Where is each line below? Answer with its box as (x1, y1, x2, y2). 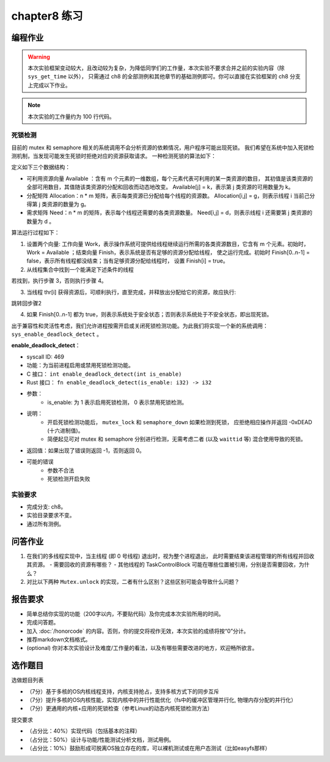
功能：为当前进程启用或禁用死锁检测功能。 (26, 362, 134, 369)
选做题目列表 (11, 676, 44, 684)
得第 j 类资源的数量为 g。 (26, 201, 90, 207)
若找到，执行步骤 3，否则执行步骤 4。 (11, 277, 107, 285)
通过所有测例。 (26, 520, 64, 528)
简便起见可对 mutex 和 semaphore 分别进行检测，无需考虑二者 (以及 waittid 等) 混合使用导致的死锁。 (47, 435, 307, 443)
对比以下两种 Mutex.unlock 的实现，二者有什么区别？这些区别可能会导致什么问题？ (26, 578, 240, 585)
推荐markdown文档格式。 (26, 636, 91, 643)
